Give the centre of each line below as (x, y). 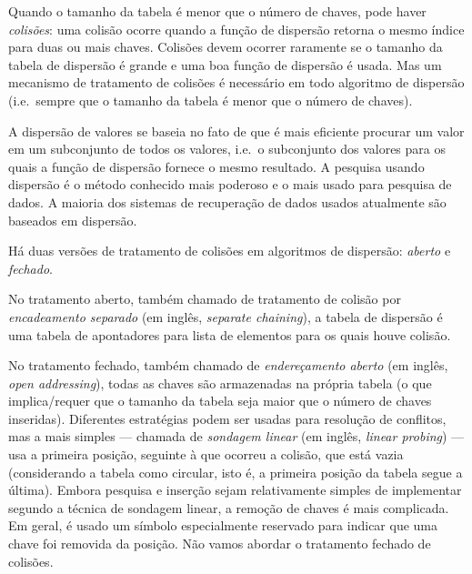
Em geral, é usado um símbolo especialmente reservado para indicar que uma (223, 525)
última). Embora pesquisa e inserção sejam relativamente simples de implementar (235, 490)
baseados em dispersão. (73, 220)
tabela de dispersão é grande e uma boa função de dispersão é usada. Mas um (225, 64)
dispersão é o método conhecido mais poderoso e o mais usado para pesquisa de (230, 184)
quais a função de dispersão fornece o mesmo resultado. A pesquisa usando (216, 166)
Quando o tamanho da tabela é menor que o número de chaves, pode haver (217, 11)
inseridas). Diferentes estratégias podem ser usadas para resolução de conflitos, (227, 418)
